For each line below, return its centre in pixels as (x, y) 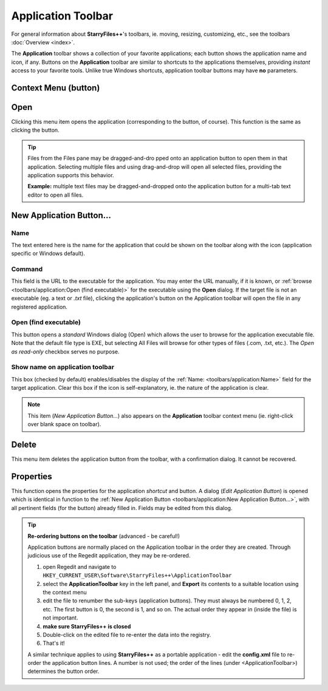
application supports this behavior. (71, 175)
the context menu (65, 592)
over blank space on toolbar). (64, 424)
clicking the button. (36, 130)
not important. (60, 618)
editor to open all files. (56, 195)
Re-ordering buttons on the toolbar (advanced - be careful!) (104, 536)
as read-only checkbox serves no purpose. (65, 352)
